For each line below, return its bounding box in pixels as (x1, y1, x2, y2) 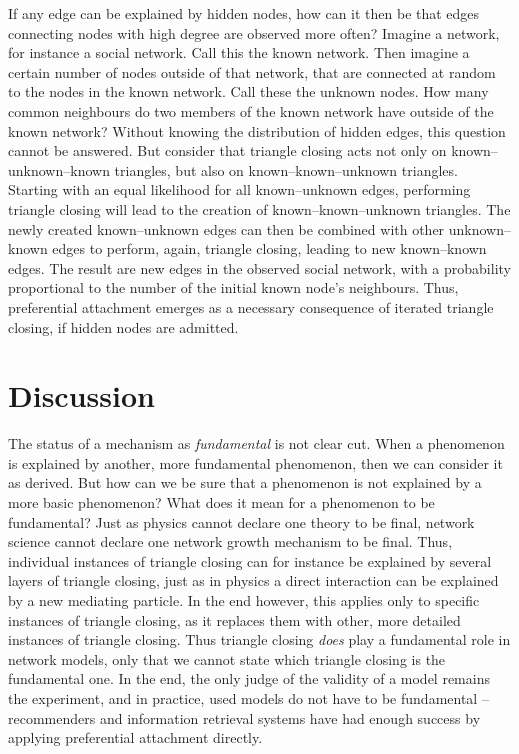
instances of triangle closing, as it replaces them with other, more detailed (8, 609, 461, 630)
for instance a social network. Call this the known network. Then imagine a (8, 42, 470, 63)
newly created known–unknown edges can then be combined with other (8, 218, 445, 239)
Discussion (8, 375, 155, 416)
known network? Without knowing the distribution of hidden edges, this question (8, 120, 506, 141)
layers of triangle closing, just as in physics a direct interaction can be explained (8, 570, 499, 591)
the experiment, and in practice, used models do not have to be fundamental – (8, 687, 489, 708)
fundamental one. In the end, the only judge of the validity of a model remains (8, 668, 490, 689)
